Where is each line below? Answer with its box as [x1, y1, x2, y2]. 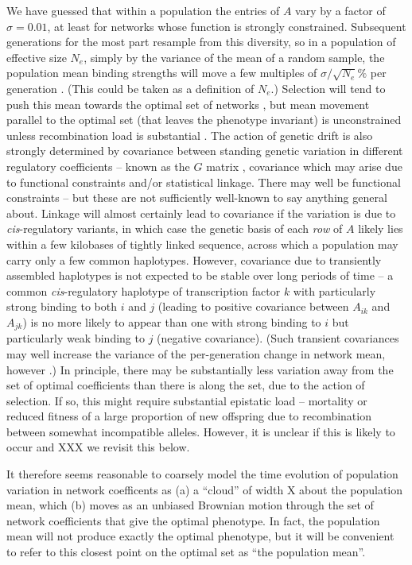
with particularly [293, 282, 376, 299]
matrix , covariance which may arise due [206, 157, 402, 174]
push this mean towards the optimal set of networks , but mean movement [6, 95, 370, 112]
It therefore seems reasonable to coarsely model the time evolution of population [6, 466, 398, 482]
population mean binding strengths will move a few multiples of [6, 64, 317, 81]
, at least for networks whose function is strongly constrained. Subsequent [47, 17, 406, 34]
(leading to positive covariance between [157, 298, 349, 315]
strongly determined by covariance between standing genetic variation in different [6, 142, 403, 159]
